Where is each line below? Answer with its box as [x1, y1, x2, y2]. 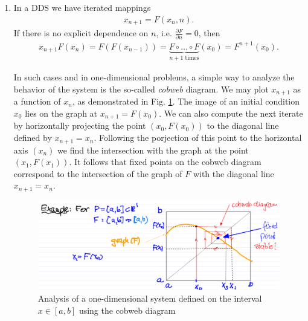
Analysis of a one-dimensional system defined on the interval [37, 292, 262, 305]
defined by [13, 131, 52, 144]
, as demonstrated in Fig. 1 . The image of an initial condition [72, 95, 300, 108]
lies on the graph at [25, 107, 98, 119]
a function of [13, 95, 61, 108]
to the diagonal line [207, 119, 279, 132]
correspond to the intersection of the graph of [13, 167, 182, 180]
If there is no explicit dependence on [13, 27, 149, 39]
